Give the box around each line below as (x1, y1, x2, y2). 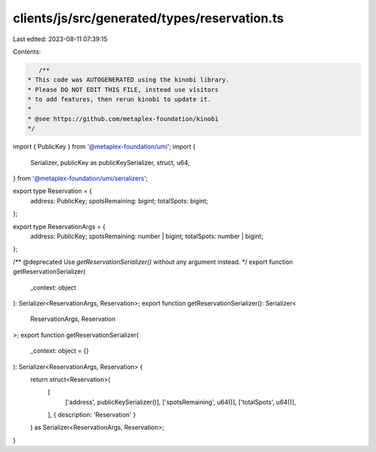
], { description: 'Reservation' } (47, 411, 136, 419)
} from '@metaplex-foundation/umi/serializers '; (13, 174, 148, 182)
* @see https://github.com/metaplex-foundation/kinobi (27, 115, 219, 123)
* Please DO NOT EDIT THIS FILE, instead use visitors (27, 86, 219, 93)
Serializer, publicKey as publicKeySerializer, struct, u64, (30, 158, 190, 166)
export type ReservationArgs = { (13, 222, 106, 231)
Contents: (13, 47, 41, 56)
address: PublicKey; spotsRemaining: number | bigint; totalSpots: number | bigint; (30, 232, 264, 240)
